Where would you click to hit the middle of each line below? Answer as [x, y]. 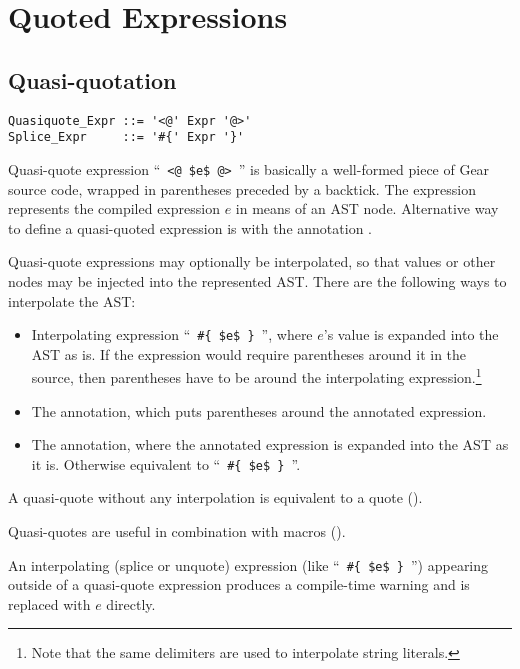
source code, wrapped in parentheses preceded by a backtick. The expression [242, 188]
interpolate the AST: [72, 300]
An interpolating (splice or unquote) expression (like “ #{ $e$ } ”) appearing [248, 564]
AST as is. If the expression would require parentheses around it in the [249, 353]
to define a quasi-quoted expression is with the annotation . [190, 227]
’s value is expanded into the [411, 334]
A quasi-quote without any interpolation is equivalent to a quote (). [215, 497]
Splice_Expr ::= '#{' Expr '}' [126, 137]
